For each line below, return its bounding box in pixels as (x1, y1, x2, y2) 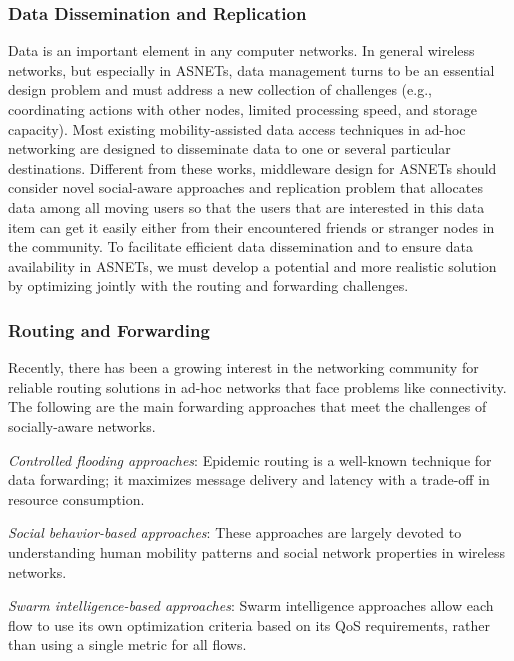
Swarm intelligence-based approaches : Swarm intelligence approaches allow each (8, 595, 494, 616)
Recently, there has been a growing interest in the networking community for (8, 357, 479, 378)
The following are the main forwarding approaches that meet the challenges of (8, 396, 487, 417)
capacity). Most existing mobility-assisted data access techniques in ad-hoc (8, 118, 466, 139)
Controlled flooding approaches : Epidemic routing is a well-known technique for (8, 449, 492, 470)
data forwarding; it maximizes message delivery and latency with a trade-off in (8, 469, 490, 490)
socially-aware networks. (8, 415, 156, 436)
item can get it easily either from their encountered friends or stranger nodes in (8, 216, 495, 237)
